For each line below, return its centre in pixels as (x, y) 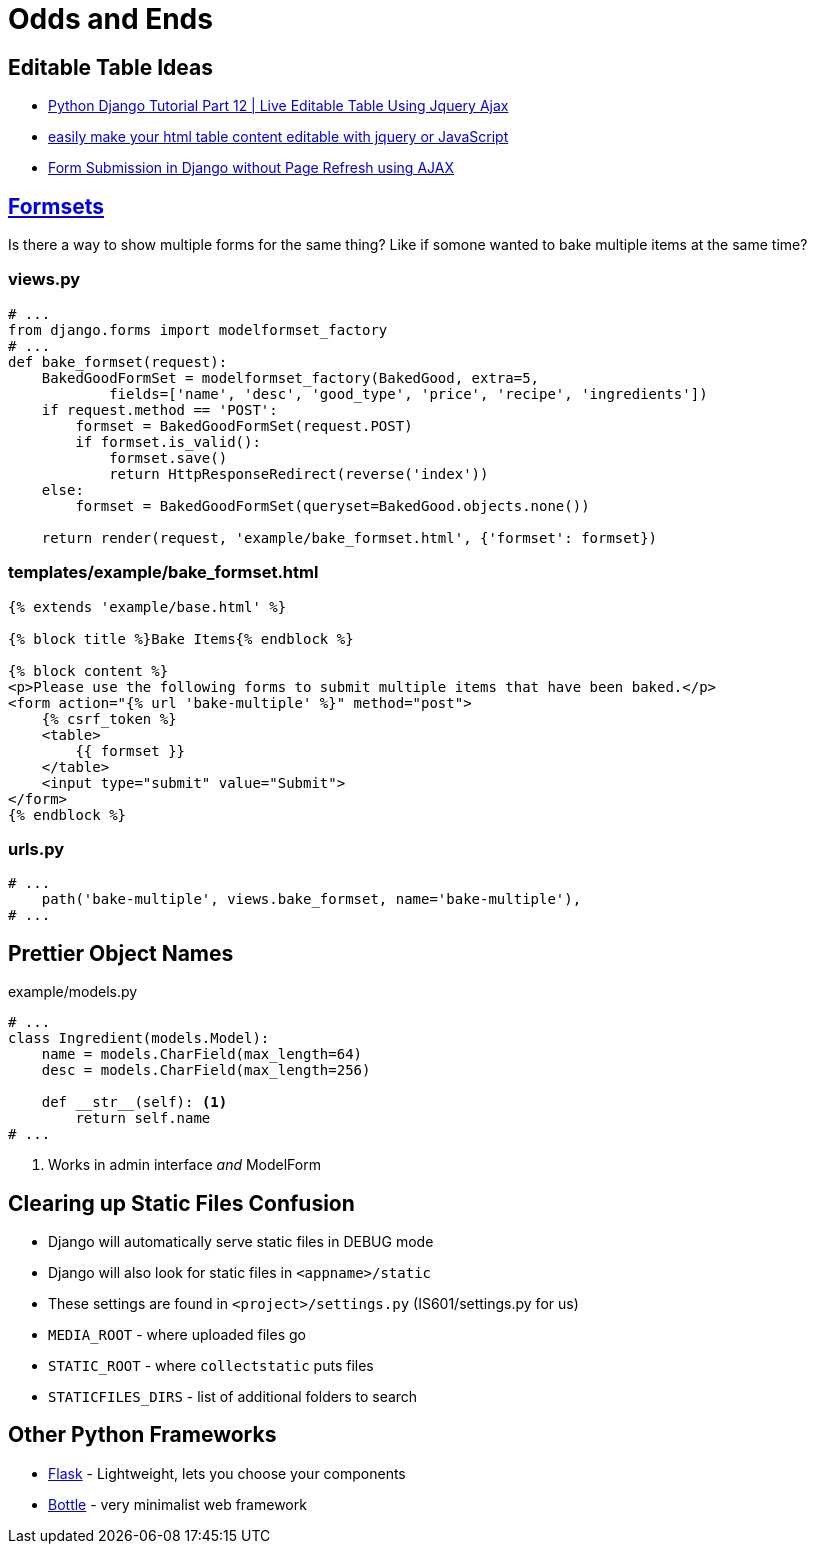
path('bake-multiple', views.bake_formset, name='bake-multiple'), (311, 899)
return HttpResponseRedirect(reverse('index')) (299, 473)
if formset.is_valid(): (168, 441)
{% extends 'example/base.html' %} (147, 606)
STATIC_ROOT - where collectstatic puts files (211, 1365)
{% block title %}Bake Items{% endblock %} (181, 638)
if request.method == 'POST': (159, 409)
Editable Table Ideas (110, 67)
